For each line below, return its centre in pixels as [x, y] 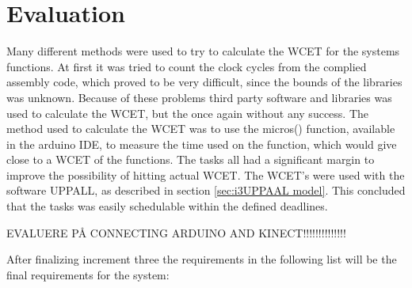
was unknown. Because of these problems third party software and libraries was [199, 97]
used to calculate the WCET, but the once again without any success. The [188, 113]
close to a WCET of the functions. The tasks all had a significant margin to [191, 159]
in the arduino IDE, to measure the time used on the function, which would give [202, 144]
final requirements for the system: [88, 274]
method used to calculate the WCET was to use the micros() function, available [201, 129]
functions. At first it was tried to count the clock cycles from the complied [187, 66]
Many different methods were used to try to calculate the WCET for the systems [203, 51]
